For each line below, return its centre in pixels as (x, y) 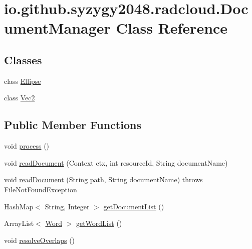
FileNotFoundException (41, 189)
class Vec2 (20, 98)
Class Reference (172, 28)
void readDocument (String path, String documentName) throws (103, 179)
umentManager (57, 28)
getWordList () (99, 223)
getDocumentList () (134, 206)
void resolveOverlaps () (40, 240)
